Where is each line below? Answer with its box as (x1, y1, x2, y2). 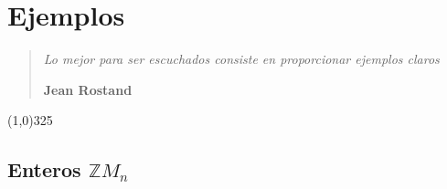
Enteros (7, 155, 81, 184)
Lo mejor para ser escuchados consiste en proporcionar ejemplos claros (43, 49, 440, 68)
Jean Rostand (43, 79, 133, 99)
